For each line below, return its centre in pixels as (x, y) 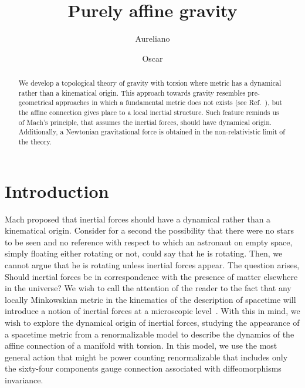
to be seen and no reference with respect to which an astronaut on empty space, (149, 242)
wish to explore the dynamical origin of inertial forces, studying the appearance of (152, 322)
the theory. (35, 142)
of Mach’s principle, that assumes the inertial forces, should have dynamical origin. (145, 122)
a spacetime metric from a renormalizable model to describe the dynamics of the (150, 334)
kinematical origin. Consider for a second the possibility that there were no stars (150, 230)
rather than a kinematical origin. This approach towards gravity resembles (132, 92)
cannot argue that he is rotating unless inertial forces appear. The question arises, (152, 265)
